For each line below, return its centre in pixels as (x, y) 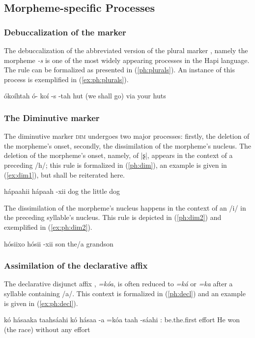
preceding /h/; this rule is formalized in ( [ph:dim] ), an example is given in (115, 165)
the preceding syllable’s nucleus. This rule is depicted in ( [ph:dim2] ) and (113, 217)
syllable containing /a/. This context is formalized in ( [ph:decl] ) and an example (125, 293)
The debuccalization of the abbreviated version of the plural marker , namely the (126, 50)
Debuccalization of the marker (65, 32)
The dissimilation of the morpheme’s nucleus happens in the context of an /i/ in (125, 207)
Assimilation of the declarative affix (76, 265)
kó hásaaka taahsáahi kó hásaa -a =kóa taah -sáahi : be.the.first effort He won (122, 320)
